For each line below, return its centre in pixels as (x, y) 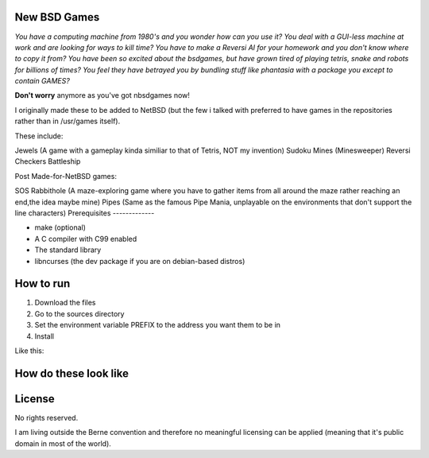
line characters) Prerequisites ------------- (85, 213)
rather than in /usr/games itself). (68, 121)
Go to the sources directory (79, 313)
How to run (43, 283)
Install (44, 336)
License (35, 399)
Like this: (29, 351)
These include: (39, 136)
